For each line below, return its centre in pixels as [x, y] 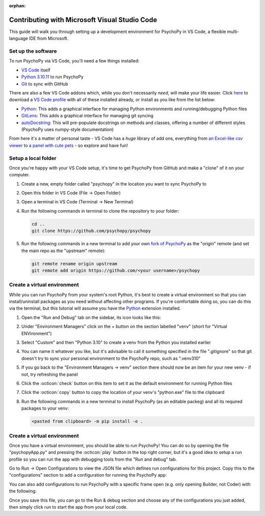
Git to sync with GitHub [45, 84]
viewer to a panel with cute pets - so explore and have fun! [68, 145]
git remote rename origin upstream [74, 264]
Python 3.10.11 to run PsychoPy [52, 77]
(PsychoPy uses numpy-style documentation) [67, 129]
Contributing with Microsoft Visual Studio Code [83, 20]
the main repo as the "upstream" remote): [63, 251]
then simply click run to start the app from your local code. [68, 507]
